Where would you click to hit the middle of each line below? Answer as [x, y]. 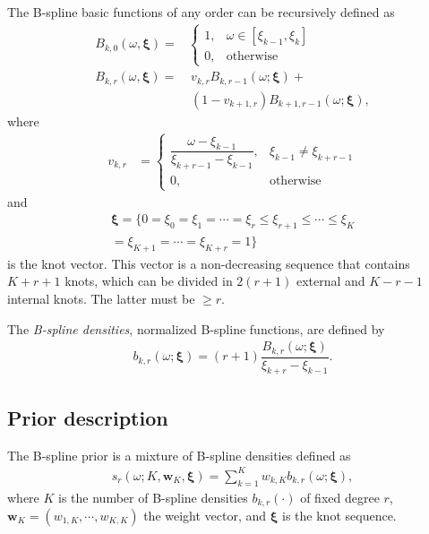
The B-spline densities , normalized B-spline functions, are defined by [196, 328]
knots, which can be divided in [149, 281]
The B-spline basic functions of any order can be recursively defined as [201, 12]
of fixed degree [340, 497]
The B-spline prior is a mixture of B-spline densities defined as [179, 455]
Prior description [88, 417]
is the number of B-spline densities [153, 497]
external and [330, 281]
